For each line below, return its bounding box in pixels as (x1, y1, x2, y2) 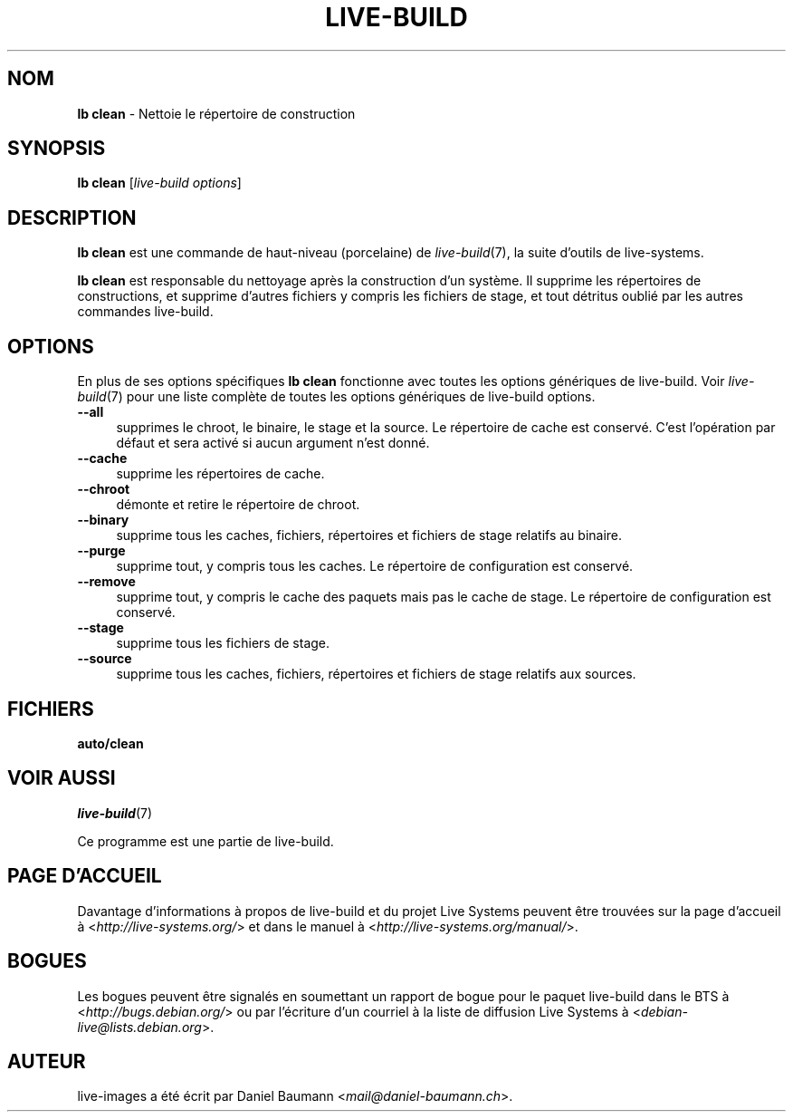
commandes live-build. (77, 304, 214, 320)
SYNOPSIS (7, 137, 106, 160)
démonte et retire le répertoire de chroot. (116, 497, 360, 513)
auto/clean (77, 735, 144, 751)
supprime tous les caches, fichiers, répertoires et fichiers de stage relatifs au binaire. (116, 527, 623, 544)
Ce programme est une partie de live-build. (77, 833, 334, 849)
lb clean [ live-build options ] (77, 175, 242, 191)
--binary (77, 512, 129, 528)
